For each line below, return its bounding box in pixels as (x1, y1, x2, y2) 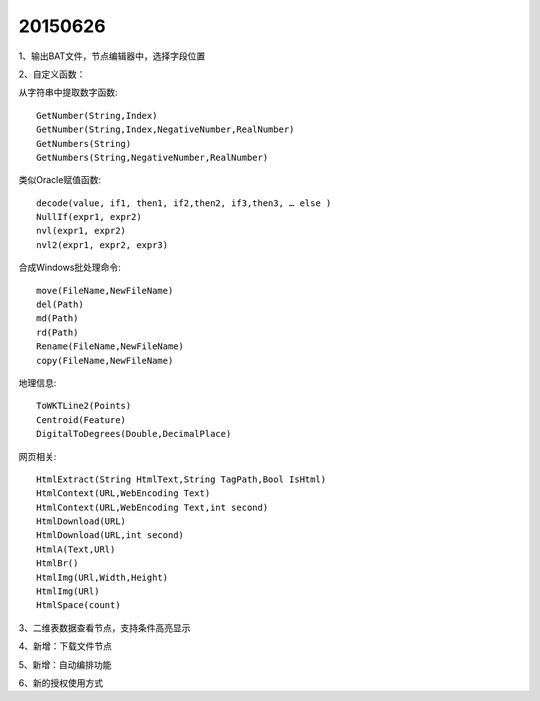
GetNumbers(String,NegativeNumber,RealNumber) (36, 151, 269, 163)
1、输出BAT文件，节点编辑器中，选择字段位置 (18, 50, 206, 62)
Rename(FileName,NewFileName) (36, 341, 185, 352)
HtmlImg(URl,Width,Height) (36, 571, 169, 583)
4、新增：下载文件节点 (18, 640, 113, 652)
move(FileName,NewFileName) (36, 285, 174, 296)
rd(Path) (36, 326, 79, 338)
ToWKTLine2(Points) (36, 400, 132, 412)
